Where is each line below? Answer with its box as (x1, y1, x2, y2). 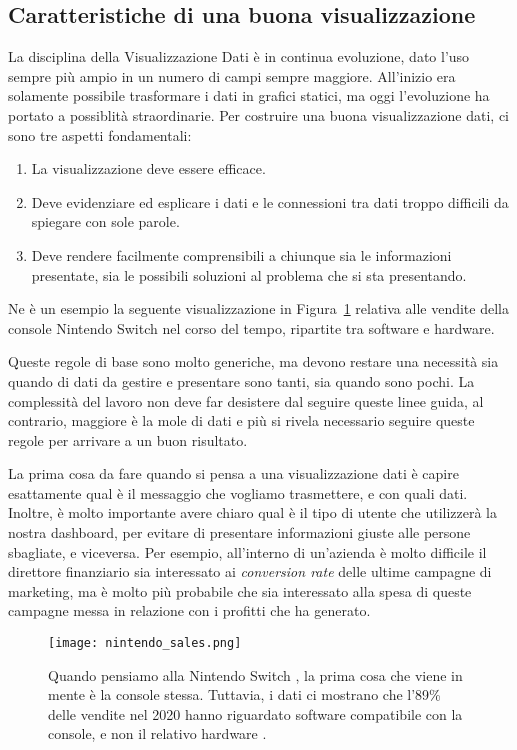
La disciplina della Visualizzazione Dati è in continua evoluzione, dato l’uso (8, 46, 470, 67)
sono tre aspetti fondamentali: (8, 124, 192, 145)
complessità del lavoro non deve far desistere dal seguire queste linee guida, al (8, 390, 484, 411)
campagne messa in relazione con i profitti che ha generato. (8, 600, 371, 621)
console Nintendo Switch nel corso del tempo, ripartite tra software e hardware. (8, 317, 495, 338)
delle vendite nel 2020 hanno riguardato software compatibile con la (48, 703, 463, 724)
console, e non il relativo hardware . (48, 723, 267, 744)
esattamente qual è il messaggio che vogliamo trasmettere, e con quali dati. (8, 482, 468, 503)
